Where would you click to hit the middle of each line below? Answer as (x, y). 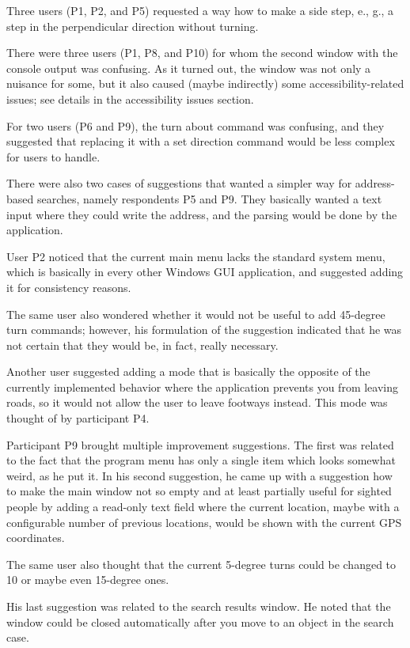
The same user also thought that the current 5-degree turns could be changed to (201, 564)
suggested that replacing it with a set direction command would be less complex (201, 141)
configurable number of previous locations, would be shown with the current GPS (204, 522)
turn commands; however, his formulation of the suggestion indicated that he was (204, 330)
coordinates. (36, 538)
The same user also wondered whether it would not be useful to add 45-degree (196, 314)
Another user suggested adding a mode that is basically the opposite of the (188, 371)
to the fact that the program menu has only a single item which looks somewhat (201, 460)
